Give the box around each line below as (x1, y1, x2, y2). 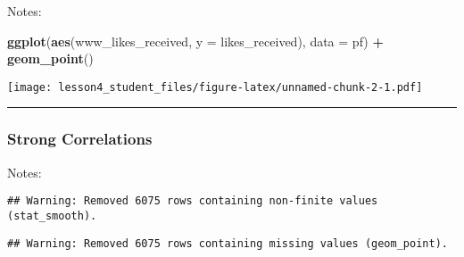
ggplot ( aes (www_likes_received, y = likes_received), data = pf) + (7, 31, 384, 50)
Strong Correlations (7, 128, 153, 150)
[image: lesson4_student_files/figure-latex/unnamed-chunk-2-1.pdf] (7, 80, 423, 94)
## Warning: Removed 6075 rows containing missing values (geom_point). (7, 236, 448, 250)
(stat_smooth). (7, 209, 97, 222)
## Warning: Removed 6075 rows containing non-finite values (7, 195, 378, 208)
